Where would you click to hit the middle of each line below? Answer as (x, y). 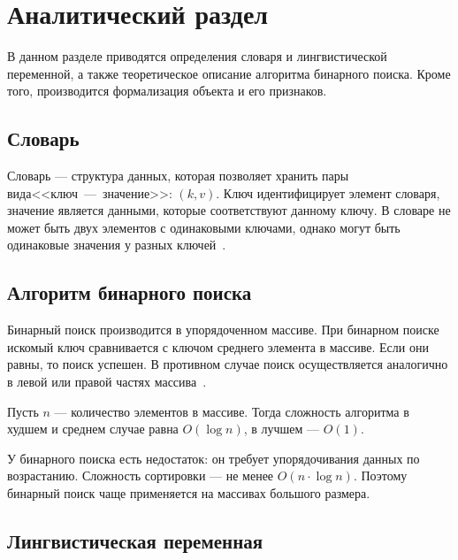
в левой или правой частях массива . (107, 382)
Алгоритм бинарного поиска (130, 292)
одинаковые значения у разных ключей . (117, 245)
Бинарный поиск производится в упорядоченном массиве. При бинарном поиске (223, 330)
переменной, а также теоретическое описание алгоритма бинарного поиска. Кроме (229, 73)
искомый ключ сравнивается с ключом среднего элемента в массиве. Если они (218, 346)
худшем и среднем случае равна (93, 429)
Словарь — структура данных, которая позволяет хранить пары (178, 176)
